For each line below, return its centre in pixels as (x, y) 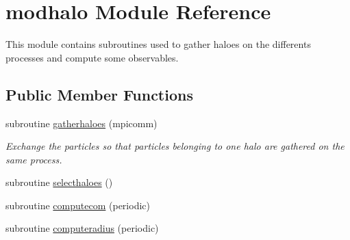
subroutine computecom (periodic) (78, 205)
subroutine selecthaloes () (59, 182)
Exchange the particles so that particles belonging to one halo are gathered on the (175, 146)
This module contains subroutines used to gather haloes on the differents (158, 44)
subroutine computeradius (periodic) (82, 228)
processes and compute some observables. (92, 57)
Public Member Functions (99, 94)
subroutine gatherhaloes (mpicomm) (82, 123)
